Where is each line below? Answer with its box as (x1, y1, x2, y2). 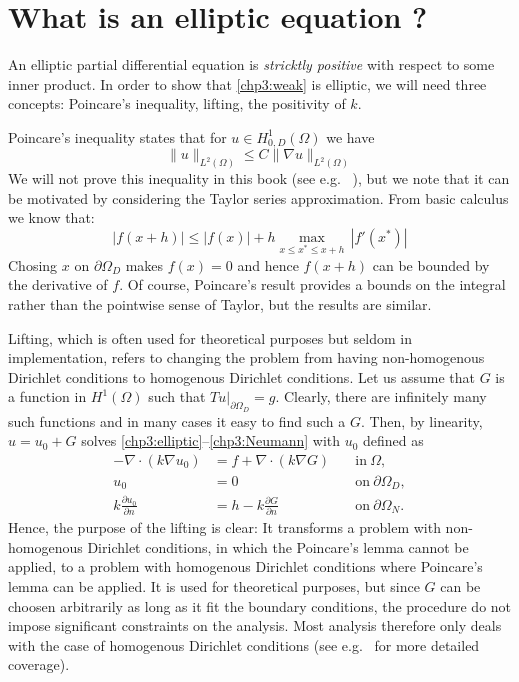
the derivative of (8, 274, 108, 295)
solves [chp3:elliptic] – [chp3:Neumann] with (81, 430, 341, 451)
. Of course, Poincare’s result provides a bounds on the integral (119, 274, 506, 295)
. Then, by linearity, (360, 410, 483, 431)
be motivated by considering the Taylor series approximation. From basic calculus (8, 187, 509, 208)
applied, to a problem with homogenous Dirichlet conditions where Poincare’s (8, 556, 483, 577)
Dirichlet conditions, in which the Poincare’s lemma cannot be (87, 536, 469, 557)
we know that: (8, 207, 95, 228)
